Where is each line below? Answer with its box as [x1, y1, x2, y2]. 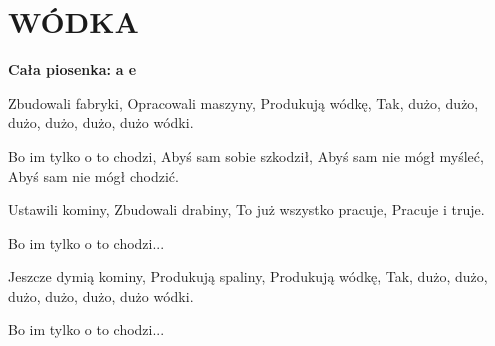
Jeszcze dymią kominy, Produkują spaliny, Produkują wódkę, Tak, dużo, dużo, [8, 266, 488, 287]
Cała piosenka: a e [8, 59, 137, 80]
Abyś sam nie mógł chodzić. [8, 165, 179, 186]
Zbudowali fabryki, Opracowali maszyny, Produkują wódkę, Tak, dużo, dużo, [8, 92, 479, 113]
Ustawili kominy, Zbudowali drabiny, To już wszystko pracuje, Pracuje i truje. [8, 199, 485, 220]
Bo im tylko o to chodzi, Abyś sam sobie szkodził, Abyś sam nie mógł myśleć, [8, 145, 484, 166]
